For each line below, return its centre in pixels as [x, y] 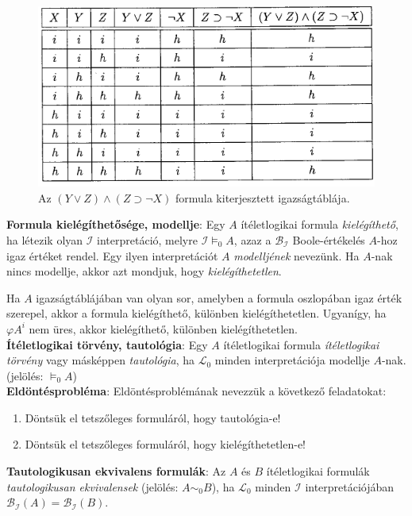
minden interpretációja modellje [292, 360]
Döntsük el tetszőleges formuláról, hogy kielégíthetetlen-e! [166, 444]
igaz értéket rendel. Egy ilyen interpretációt [112, 255]
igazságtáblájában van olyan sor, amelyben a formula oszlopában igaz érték [219, 297]
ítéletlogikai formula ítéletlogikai [301, 344]
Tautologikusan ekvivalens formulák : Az [116, 471]
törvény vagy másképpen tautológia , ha [100, 360]
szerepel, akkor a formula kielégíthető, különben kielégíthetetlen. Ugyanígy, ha [196, 313]
